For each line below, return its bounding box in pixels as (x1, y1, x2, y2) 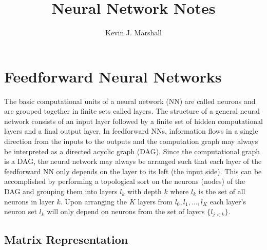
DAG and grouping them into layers (4, 186, 118, 196)
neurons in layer (4, 196, 54, 206)
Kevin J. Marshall (105, 27, 162, 38)
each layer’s (209, 196, 246, 206)
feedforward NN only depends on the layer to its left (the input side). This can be (4, 165, 262, 176)
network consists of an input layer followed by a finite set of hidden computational (4, 115, 263, 126)
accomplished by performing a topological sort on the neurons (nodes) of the (4, 176, 245, 186)
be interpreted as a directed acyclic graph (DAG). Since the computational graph (4, 145, 260, 156)
